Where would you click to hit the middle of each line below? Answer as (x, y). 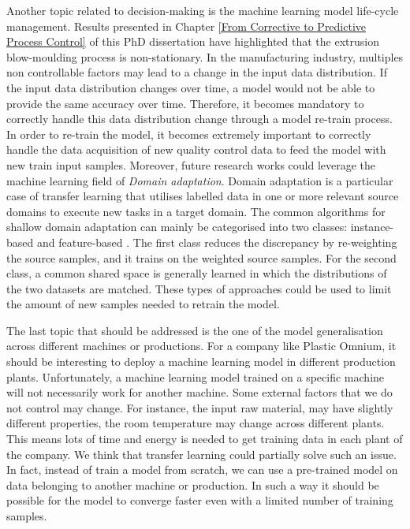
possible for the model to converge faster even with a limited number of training (200, 500)
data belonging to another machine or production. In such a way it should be (193, 484)
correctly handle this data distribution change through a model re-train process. (199, 119)
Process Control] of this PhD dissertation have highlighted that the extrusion (193, 41)
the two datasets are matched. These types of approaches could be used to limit (199, 288)
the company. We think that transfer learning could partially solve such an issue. (201, 454)
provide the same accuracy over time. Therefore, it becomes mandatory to (185, 103)
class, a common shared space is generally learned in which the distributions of (197, 273)
